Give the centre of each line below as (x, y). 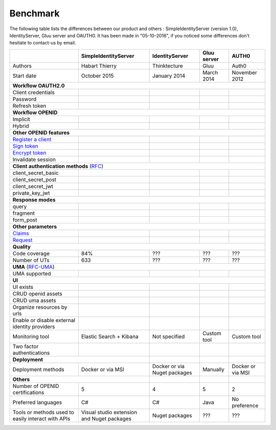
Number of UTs (31, 260)
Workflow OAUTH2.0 (39, 85)
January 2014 (169, 76)
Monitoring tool (31, 336)
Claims (21, 233)
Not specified (169, 336)
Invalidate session (34, 160)
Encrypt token (29, 152)
